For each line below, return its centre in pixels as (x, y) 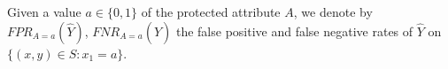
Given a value (44, 11)
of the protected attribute (211, 11)
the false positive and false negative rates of (294, 31)
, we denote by (333, 11)
